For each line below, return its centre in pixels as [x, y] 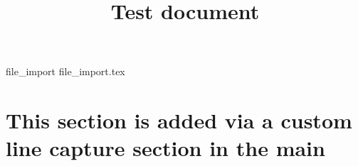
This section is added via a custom [179, 120]
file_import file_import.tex [65, 71]
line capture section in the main [165, 148]
